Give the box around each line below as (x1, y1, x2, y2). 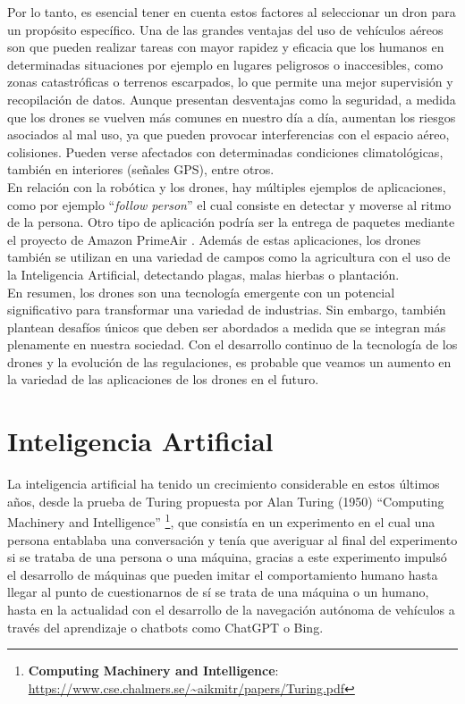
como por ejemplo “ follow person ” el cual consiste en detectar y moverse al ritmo (7, 195, 452, 214)
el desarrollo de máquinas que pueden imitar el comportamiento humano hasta (7, 565, 438, 583)
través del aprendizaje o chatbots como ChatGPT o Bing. (7, 617, 324, 636)
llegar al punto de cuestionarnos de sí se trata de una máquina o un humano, (7, 582, 429, 601)
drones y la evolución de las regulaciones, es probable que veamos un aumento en (7, 352, 452, 371)
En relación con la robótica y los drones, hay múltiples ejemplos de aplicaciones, (7, 177, 446, 196)
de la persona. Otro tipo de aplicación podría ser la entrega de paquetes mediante (7, 213, 455, 231)
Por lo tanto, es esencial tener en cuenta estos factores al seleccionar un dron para (7, 3, 456, 21)
